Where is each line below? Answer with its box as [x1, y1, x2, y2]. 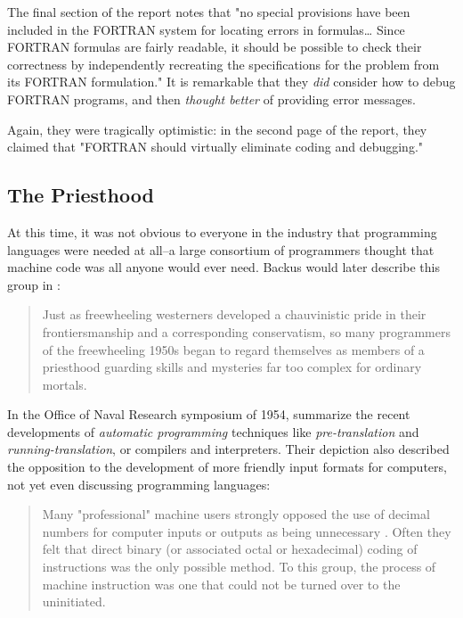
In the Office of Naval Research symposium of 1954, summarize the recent [7, 405, 410, 424]
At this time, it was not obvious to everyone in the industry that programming [7, 222, 437, 241]
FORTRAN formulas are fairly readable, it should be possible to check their [7, 37, 422, 56]
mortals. [42, 375, 87, 393]
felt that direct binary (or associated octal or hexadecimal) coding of [42, 540, 418, 558]
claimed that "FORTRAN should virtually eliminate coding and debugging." [7, 137, 424, 156]
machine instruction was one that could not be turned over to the [42, 574, 401, 593]
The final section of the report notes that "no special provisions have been [7, 3, 410, 21]
